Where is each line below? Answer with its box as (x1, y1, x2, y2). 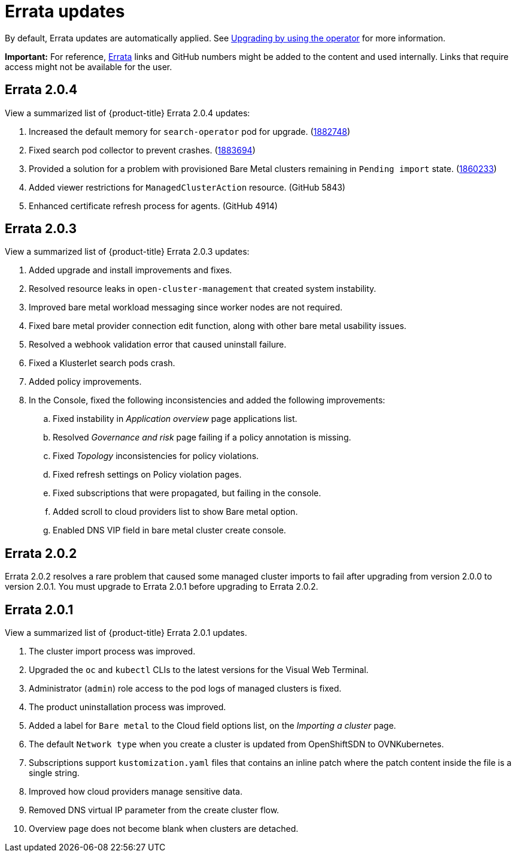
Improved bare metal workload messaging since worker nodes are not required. (29, 302, 343, 313)
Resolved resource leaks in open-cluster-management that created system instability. (29, 283, 377, 294)
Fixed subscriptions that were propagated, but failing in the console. (53, 488, 321, 499)
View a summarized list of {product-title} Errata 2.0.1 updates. (5, 627, 247, 638)
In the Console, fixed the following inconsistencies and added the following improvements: (29, 395, 386, 406)
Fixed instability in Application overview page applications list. (53, 414, 298, 424)
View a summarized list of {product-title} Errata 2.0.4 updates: (5, 107, 250, 118)
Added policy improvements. (29, 376, 142, 387)
